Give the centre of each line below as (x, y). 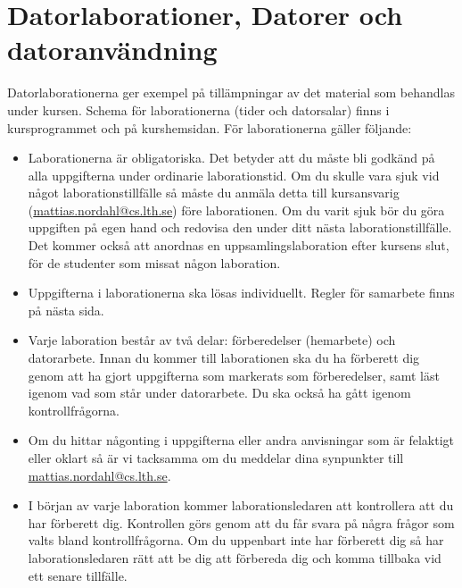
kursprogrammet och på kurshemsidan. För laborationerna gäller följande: (210, 127)
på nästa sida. (66, 310)
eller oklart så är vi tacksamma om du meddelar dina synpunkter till (216, 458)
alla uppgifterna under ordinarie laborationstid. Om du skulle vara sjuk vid (234, 175)
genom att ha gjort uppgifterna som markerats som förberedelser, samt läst (234, 375)
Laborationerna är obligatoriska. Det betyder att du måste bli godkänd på (231, 158)
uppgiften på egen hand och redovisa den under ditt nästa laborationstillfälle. (240, 227)
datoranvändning (112, 50)
